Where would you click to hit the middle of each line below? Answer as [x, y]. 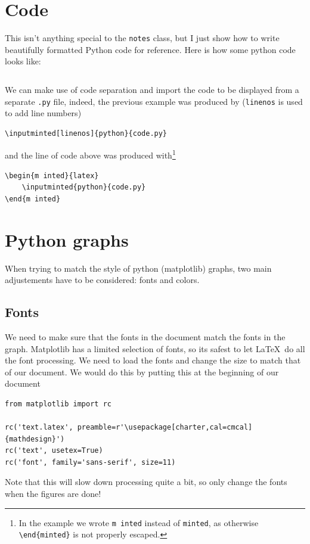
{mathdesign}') [35, 439]
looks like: [23, 61]
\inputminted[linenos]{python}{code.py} [86, 133]
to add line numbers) [43, 113]
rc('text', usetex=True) [54, 451]
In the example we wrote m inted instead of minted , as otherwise [139, 522]
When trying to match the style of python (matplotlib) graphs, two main [138, 268]
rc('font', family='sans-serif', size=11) [90, 462]
